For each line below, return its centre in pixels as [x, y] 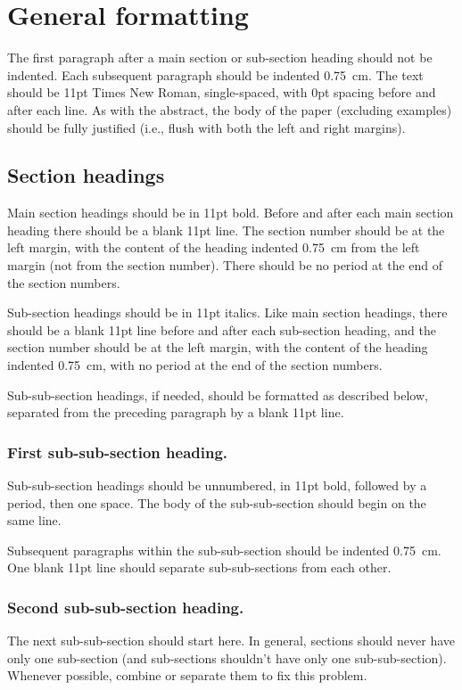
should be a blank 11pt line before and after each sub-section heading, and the [222, 329]
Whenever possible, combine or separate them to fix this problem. [187, 675]
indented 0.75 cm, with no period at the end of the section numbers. [195, 365]
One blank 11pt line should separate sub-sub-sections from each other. [199, 567]
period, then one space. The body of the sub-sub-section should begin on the [217, 502]
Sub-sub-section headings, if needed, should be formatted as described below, [218, 394]
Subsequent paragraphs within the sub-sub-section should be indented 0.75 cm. [224, 550]
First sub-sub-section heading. [118, 452]
